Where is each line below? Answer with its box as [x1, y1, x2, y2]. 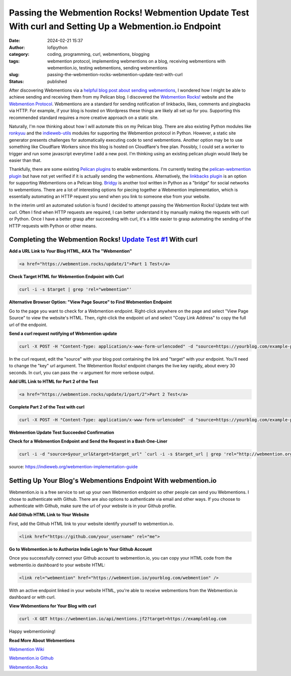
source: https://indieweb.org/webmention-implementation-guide [9, 464, 138, 470]
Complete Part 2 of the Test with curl [9, 404, 85, 410]
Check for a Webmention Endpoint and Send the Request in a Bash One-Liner [9, 438, 167, 444]
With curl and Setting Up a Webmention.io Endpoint [9, 21, 221, 32]
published [47, 78, 67, 84]
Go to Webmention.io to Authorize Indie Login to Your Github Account [9, 546, 152, 552]
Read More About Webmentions [9, 637, 75, 643]
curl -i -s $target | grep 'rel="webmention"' [19, 287, 132, 292]
